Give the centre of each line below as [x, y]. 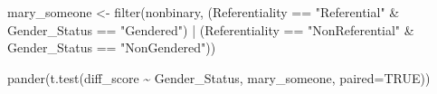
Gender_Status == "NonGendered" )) [112, 47]
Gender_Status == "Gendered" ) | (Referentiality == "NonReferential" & [211, 29]
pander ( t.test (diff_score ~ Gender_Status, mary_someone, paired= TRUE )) [219, 77]
